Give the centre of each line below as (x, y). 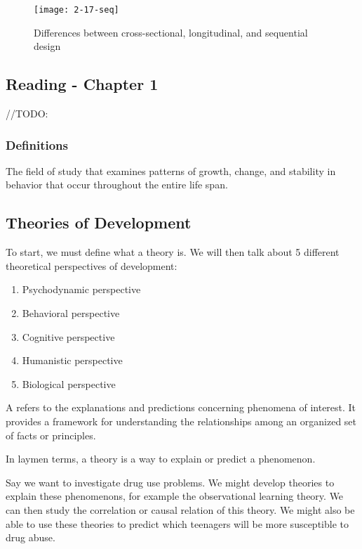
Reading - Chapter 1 (82, 84)
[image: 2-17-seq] (76, 10)
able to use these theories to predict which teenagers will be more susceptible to (177, 523)
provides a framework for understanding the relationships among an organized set (181, 421)
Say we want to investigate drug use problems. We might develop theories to (170, 482)
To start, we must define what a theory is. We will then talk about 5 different (173, 252)
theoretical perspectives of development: (92, 265)
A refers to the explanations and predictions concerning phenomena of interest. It (181, 407)
